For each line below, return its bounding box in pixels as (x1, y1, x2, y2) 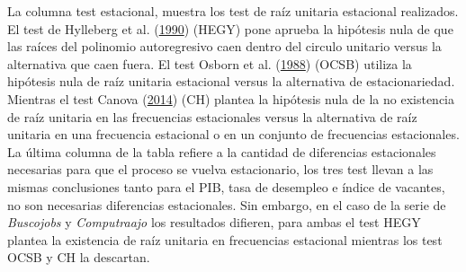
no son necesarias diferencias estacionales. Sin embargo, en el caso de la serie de (7, 195, 446, 214)
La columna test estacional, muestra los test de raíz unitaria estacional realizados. (7, 2, 459, 20)
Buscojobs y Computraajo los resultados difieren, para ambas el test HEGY (7, 213, 421, 232)
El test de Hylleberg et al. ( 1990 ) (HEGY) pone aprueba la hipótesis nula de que (7, 19, 453, 38)
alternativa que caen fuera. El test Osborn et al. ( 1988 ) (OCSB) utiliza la (7, 54, 412, 73)
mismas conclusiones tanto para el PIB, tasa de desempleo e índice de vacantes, (7, 177, 445, 196)
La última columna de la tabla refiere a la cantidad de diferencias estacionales (7, 142, 436, 161)
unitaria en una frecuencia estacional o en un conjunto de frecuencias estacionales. (7, 125, 460, 144)
